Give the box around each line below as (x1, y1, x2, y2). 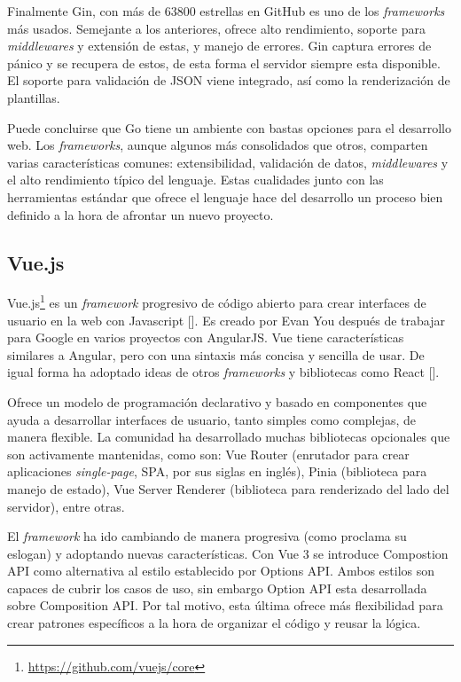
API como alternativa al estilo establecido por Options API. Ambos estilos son (7, 561, 435, 580)
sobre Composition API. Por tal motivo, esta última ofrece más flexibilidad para (7, 596, 443, 615)
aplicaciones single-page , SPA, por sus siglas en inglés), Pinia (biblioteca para (7, 462, 427, 481)
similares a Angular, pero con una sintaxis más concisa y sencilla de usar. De (7, 345, 425, 364)
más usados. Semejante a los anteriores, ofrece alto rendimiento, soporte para (7, 19, 426, 37)
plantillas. (7, 88, 60, 106)
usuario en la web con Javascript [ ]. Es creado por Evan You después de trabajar (7, 310, 445, 329)
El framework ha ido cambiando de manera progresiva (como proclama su (7, 527, 407, 545)
